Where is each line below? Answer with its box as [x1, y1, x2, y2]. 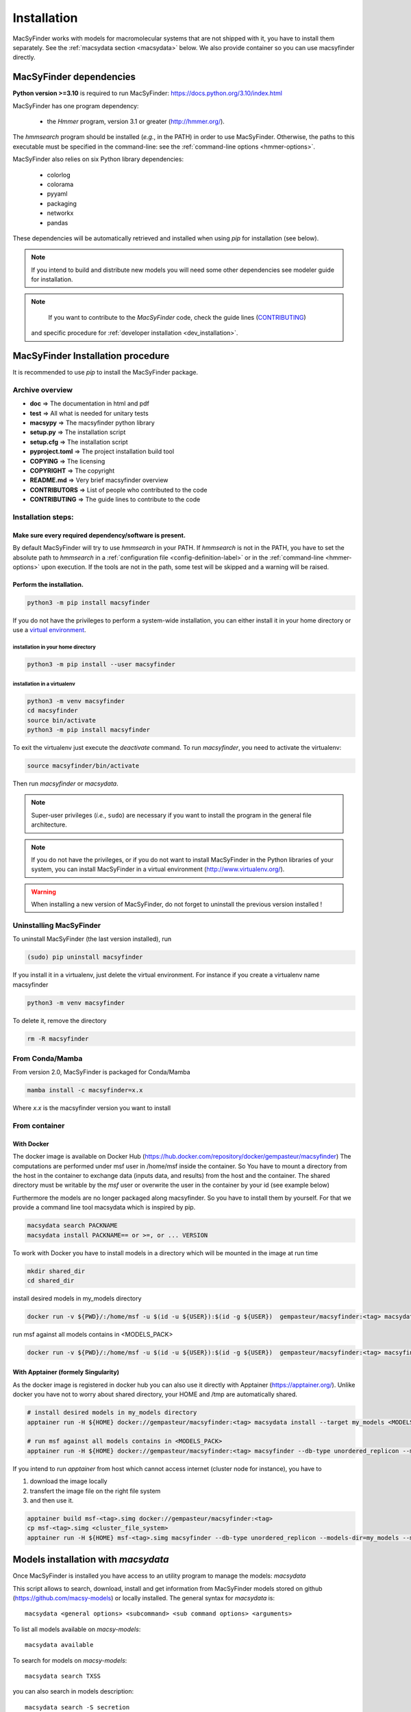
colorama [47, 180, 74, 188]
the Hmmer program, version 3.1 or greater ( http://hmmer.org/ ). [47, 117, 225, 126]
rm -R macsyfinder [27, 1035, 89, 1042]
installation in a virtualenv [12, 680, 75, 688]
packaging [47, 199, 77, 207]
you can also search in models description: [12, 1687, 134, 1696]
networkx [47, 209, 74, 217]
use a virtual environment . [12, 626, 86, 634]
